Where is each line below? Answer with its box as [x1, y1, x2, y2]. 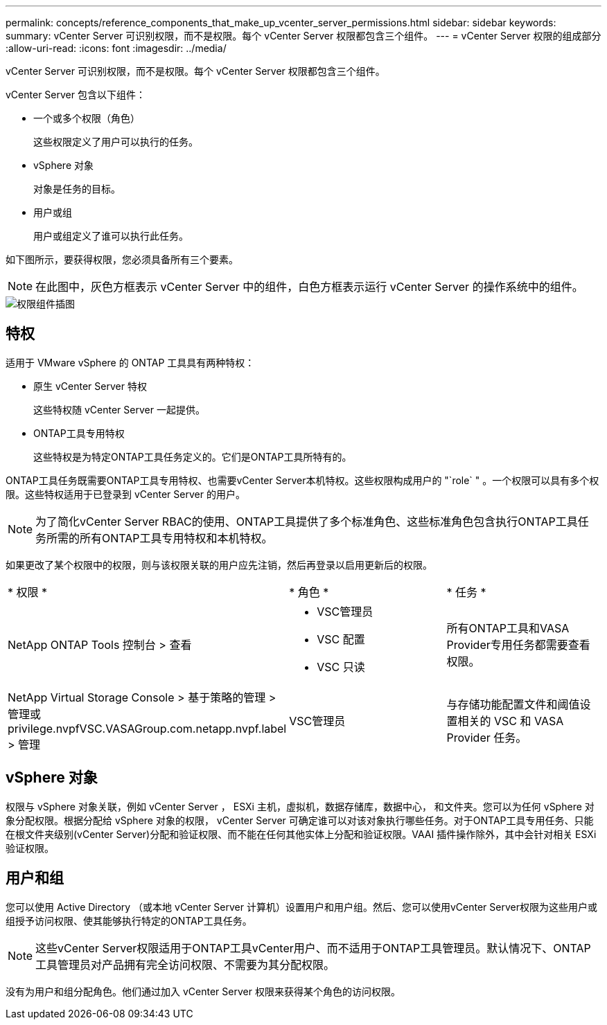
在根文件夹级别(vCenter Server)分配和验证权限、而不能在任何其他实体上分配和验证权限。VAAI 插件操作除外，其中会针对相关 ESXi [6, 828, 597, 840]
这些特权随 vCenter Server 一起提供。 [33, 403, 205, 416]
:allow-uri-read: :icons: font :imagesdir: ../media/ [6, 42, 227, 54]
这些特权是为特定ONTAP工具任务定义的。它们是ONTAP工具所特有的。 [33, 450, 352, 463]
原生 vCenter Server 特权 [33, 380, 147, 392]
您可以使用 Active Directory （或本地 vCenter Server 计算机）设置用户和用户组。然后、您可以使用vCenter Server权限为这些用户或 [6, 900, 597, 913]
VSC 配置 [317, 632, 365, 646]
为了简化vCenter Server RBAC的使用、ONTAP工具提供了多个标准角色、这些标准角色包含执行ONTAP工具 [35, 514, 578, 528]
